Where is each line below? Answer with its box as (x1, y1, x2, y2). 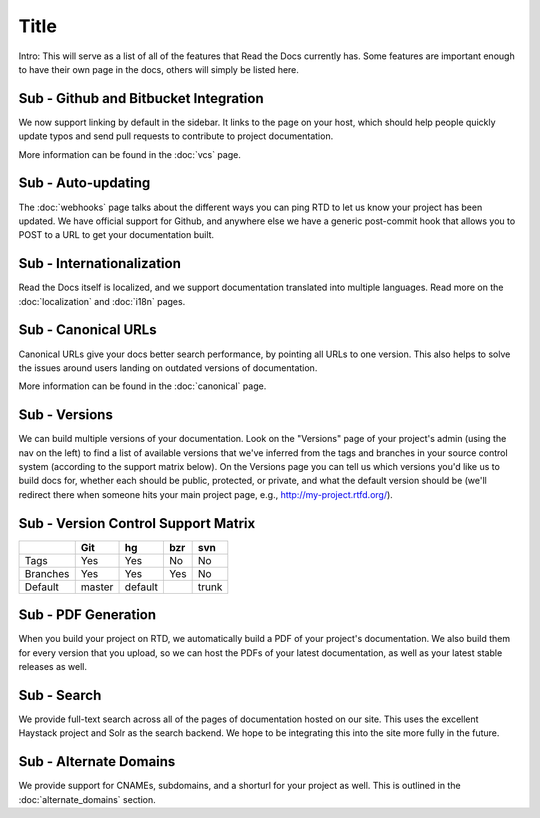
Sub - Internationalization (18, 255, 182, 272)
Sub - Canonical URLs (18, 321, 157, 339)
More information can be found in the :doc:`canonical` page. (18, 380, 267, 392)
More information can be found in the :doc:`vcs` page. (18, 148, 242, 160)
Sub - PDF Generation (18, 606, 157, 624)
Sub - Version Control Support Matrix (18, 515, 256, 532)
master (80, 580, 114, 594)
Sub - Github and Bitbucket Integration (18, 90, 264, 107)
